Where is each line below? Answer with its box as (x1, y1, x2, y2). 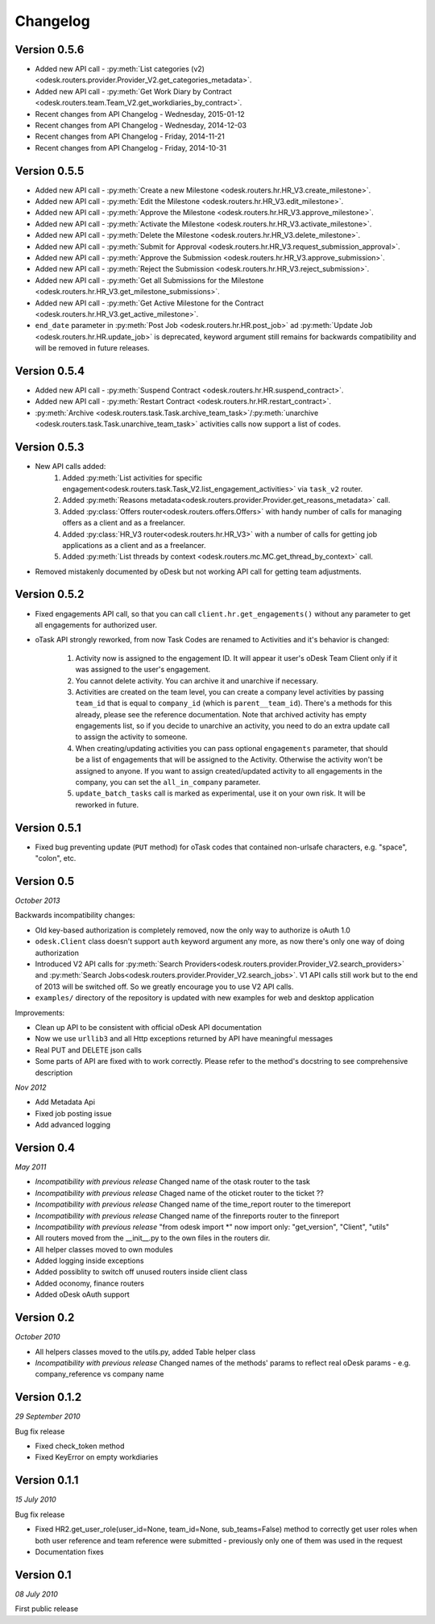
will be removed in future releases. (35, 343, 150, 353)
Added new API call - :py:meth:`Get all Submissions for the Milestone (35, 275, 264, 285)
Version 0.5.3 (14, 440, 85, 455)
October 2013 (14, 895, 60, 906)
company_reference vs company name (35, 1369, 164, 1379)
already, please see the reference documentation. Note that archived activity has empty (75, 709, 367, 719)
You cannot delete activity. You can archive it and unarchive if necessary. (75, 675, 318, 685)
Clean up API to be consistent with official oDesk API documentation (35, 1022, 262, 1032)
